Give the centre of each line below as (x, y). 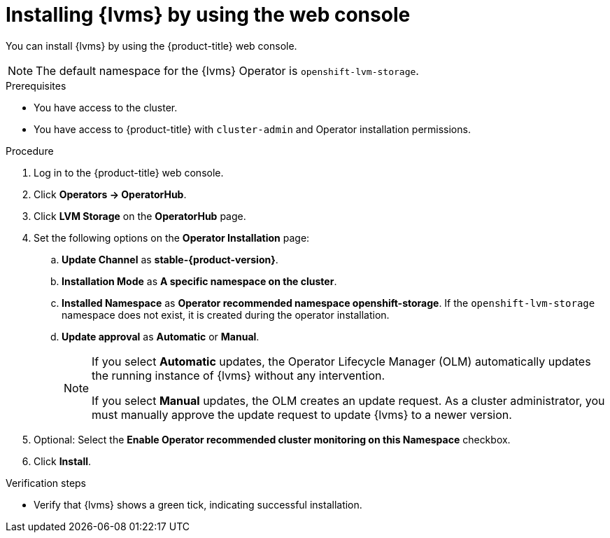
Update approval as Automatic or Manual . (161, 336)
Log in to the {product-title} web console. (129, 172)
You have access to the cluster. (106, 107)
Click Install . (63, 461)
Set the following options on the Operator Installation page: (172, 237)
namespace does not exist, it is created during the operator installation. (226, 315)
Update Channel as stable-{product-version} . (170, 259)
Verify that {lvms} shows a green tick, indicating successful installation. (198, 504)
